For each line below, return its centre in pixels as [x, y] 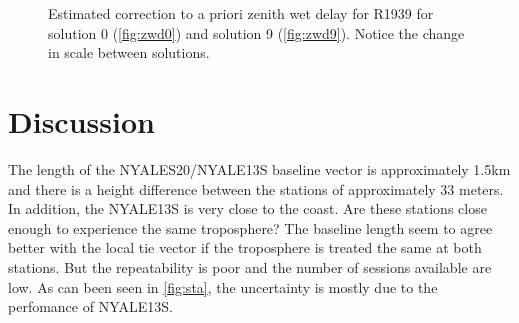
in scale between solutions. [129, 52]
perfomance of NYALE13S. [90, 306]
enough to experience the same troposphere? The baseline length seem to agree [250, 227]
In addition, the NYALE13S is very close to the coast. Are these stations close [247, 208]
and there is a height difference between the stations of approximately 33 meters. [256, 188]
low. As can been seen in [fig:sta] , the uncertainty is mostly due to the [223, 286]
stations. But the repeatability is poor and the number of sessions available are [250, 267]
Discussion [81, 121]
